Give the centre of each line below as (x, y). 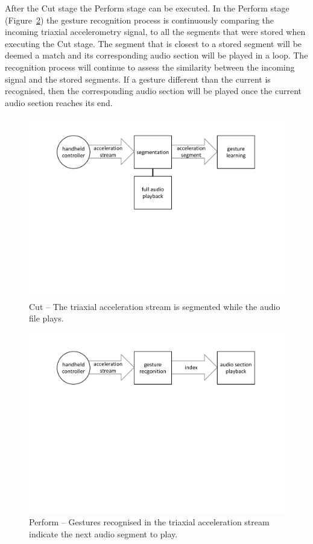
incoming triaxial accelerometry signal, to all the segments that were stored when (155, 32)
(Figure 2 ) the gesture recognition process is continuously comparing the (140, 20)
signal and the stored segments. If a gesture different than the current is (138, 79)
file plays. (46, 318)
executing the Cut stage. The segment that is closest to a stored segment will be (153, 43)
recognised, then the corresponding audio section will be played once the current (153, 91)
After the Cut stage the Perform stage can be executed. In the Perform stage (147, 8)
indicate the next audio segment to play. (103, 533)
